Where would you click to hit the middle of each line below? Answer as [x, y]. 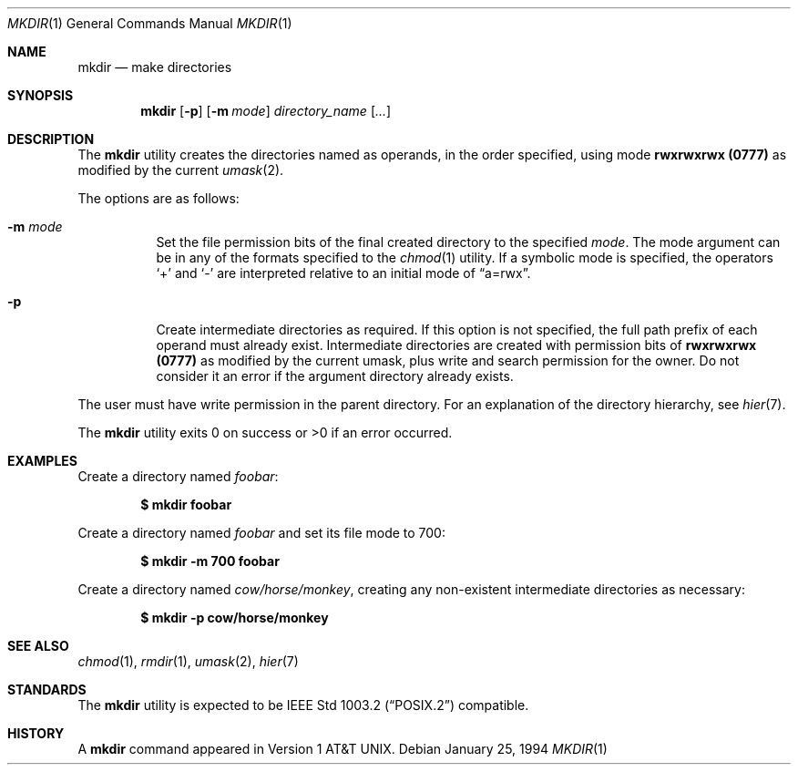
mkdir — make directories [155, 67]
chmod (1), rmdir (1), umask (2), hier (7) [188, 661]
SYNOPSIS [41, 95]
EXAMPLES [42, 461]
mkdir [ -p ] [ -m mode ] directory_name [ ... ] [266, 111]
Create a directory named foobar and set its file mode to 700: [261, 533]
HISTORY [36, 733]
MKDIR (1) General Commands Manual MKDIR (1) [150, 23]
